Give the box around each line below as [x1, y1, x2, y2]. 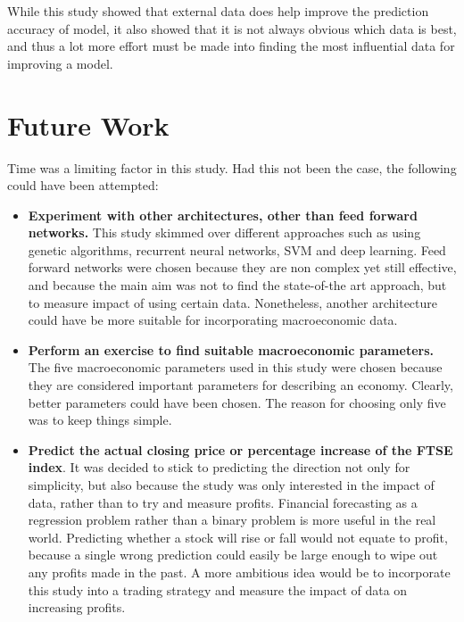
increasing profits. [28, 598, 126, 617]
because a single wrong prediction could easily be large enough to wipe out [28, 545, 438, 564]
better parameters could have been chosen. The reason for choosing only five [28, 393, 446, 411]
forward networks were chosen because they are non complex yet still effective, [28, 258, 457, 277]
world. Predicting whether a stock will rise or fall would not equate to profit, [28, 527, 448, 546]
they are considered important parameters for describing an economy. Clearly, [28, 376, 453, 394]
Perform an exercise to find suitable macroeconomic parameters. [28, 340, 434, 359]
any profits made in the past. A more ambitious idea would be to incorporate [28, 562, 451, 581]
